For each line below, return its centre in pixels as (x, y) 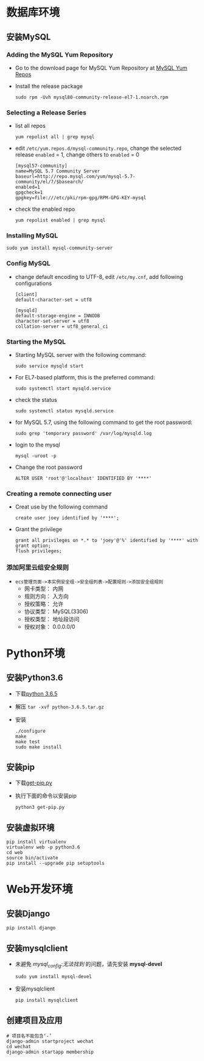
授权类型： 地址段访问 (52, 619)
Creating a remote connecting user (59, 493)
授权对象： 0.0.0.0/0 (50, 626)
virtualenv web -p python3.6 (43, 847)
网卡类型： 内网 (44, 588)
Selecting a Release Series (46, 112)
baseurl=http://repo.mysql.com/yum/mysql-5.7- (75, 177)
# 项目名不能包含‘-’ (29, 1036)
